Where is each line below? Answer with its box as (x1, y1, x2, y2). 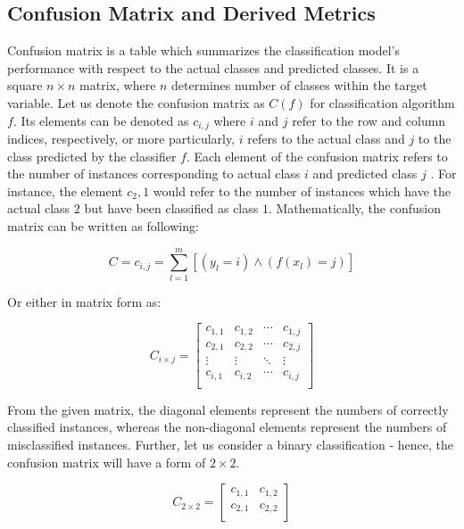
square (7, 76, 43, 95)
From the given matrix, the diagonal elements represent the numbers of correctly (7, 400, 449, 418)
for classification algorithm (310, 93, 455, 112)
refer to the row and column (292, 111, 446, 129)
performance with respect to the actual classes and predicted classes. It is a (7, 58, 419, 77)
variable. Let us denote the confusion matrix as (7, 93, 265, 112)
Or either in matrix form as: (7, 292, 162, 310)
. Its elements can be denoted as (12, 111, 189, 129)
